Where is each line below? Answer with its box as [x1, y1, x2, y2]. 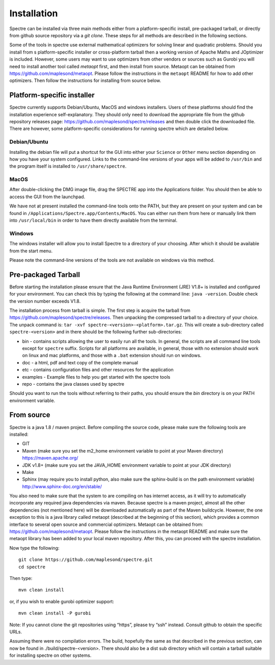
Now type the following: [9, 545, 60, 551]
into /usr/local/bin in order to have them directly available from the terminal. [9, 217, 178, 223]
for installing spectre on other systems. [9, 652, 92, 658]
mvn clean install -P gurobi [18, 610, 91, 616]
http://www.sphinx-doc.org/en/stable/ [22, 483, 102, 489]
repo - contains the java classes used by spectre [22, 381, 125, 387]
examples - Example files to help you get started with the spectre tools [22, 374, 171, 380]
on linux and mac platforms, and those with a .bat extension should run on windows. [22, 352, 202, 359]
